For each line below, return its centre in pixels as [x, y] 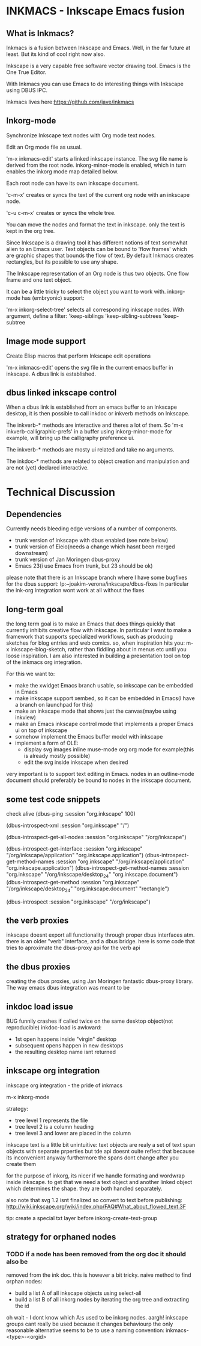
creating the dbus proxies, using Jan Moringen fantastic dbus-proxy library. [100, 981]
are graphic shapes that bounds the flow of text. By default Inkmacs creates [100, 255]
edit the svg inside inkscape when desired [76, 762]
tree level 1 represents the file [51, 1120]
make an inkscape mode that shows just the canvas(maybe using [96, 711]
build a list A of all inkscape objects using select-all [78, 1293]
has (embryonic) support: [53, 298]
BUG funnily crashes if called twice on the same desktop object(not [90, 1021]
